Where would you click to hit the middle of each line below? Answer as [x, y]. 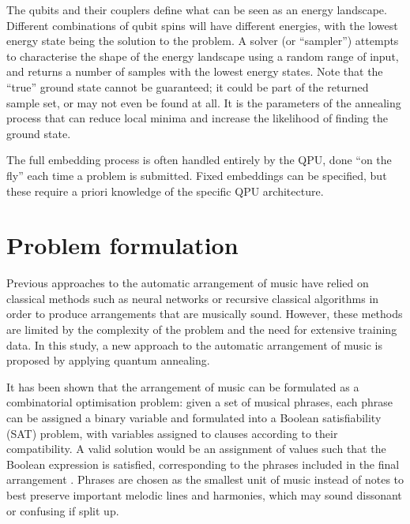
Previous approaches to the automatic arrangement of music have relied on [188, 283]
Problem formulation [122, 245]
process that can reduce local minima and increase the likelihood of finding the [197, 118]
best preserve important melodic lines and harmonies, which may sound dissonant [204, 494]
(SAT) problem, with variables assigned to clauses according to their [172, 433]
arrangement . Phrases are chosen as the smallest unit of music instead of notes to [205, 479]
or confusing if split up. [63, 510]
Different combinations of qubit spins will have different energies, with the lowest [202, 25]
